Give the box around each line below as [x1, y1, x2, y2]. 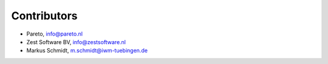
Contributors [11, 9, 78, 22]
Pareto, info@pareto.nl [26, 30, 83, 37]
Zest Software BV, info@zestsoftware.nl [26, 38, 126, 45]
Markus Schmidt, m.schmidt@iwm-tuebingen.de [26, 47, 148, 54]
